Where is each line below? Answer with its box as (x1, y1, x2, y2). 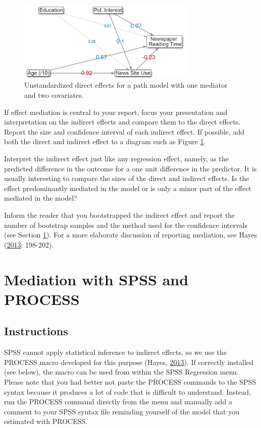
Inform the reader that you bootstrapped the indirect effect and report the (4, 210, 235, 220)
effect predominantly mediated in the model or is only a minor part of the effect (4, 182, 251, 193)
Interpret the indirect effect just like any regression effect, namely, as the (4, 153, 229, 164)
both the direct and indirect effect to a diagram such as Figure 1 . (4, 136, 206, 147)
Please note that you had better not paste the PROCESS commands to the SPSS (4, 376, 256, 387)
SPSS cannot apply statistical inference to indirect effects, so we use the (4, 347, 227, 357)
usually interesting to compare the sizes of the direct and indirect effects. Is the (4, 173, 249, 184)
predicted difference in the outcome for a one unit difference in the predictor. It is (4, 163, 257, 173)
